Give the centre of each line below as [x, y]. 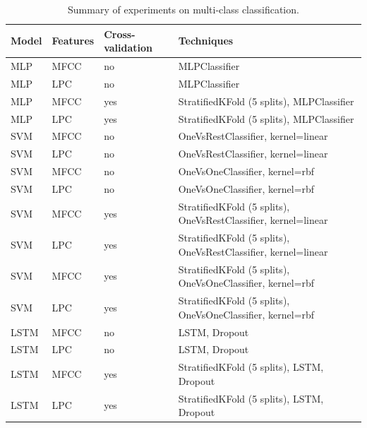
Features [73, 41]
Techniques [206, 41]
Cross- [120, 34]
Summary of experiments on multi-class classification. [183, 9]
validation [128, 48]
